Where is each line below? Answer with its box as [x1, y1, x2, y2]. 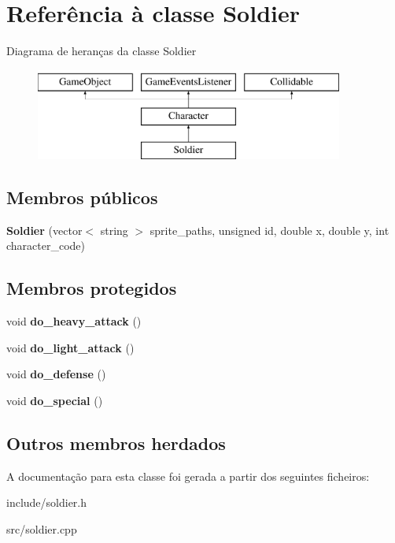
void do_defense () [6, 366, 106, 382]
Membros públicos [6, 185, 158, 210]
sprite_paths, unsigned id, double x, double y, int [150, 221, 389, 238]
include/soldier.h [6, 494, 87, 511]
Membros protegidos [6, 276, 177, 300]
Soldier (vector [6, 221, 83, 238]
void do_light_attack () [6, 339, 135, 355]
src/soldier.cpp [6, 521, 77, 537]
